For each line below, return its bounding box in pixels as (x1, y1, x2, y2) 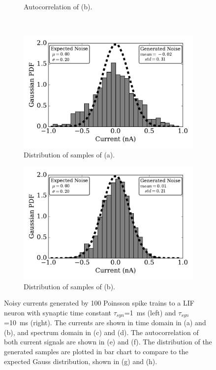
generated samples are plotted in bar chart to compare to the (4, 346, 188, 357)
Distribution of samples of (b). (24, 281, 115, 291)
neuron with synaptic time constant (4, 307, 111, 317)
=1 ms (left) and (124, 307, 176, 317)
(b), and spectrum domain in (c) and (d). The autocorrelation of (4, 327, 199, 337)
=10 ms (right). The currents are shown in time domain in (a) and (4, 317, 206, 328)
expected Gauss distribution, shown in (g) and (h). (4, 356, 157, 366)
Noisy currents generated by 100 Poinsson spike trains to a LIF (4, 298, 194, 308)
